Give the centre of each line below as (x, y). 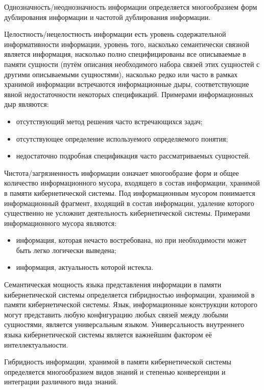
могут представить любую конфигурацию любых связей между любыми (116, 314)
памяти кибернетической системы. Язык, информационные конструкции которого (131, 304)
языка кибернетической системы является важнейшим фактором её (108, 335)
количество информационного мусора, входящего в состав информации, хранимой (132, 183)
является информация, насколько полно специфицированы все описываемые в (125, 54)
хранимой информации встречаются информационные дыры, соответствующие (127, 84)
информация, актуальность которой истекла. (85, 267)
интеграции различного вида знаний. (61, 382)
